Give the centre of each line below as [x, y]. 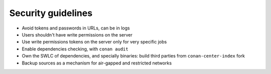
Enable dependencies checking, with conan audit [75, 49]
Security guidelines [51, 13]
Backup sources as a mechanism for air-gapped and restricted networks [97, 63]
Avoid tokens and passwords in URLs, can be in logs [76, 28]
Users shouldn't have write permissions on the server [77, 34]
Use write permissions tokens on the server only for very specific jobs [94, 42]
